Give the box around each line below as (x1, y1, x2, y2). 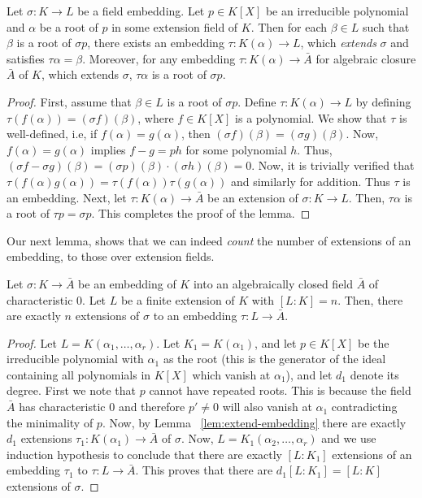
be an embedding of (78, 275, 176, 292)
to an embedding (153, 307, 237, 324)
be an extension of (207, 188, 298, 206)
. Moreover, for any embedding (82, 50, 236, 67)
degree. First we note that (7, 382, 136, 399)
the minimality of (7, 414, 94, 431)
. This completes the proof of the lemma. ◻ (91, 205, 311, 222)
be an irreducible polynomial (265, 2, 409, 19)
